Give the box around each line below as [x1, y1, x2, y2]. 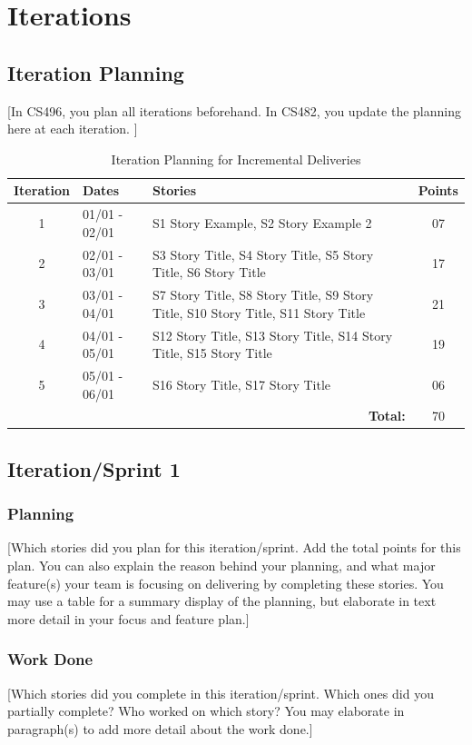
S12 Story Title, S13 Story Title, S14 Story [152, 325, 393, 344]
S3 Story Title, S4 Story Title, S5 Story [152, 244, 374, 263]
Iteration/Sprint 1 [7, 454, 181, 482]
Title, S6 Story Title [152, 263, 266, 282]
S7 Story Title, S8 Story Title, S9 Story [152, 285, 374, 304]
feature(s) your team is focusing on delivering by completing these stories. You [7, 573, 444, 592]
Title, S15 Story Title [152, 343, 272, 363]
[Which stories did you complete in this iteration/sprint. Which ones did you [7, 683, 434, 702]
